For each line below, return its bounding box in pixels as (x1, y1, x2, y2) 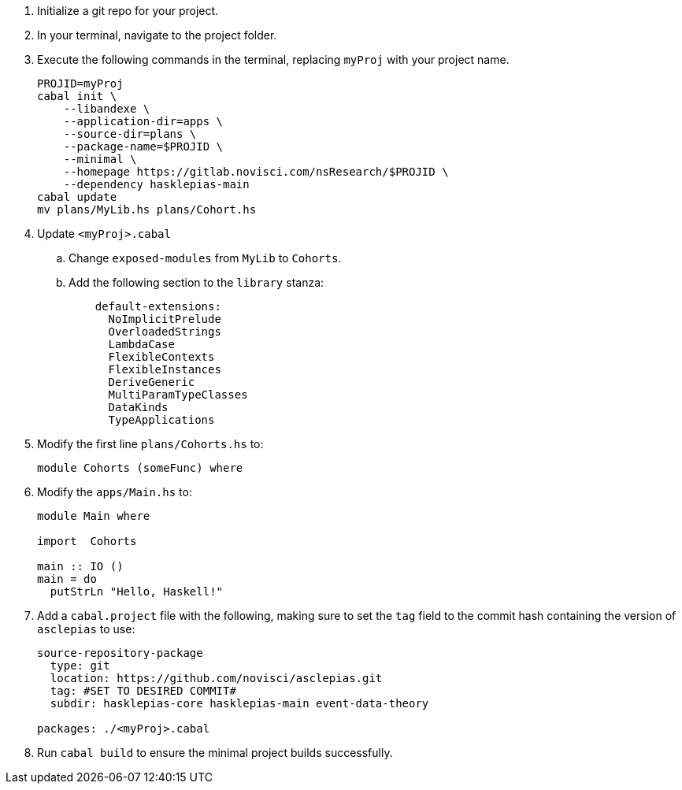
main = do (37, 573, 97, 585)
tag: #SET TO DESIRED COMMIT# (50, 684, 236, 697)
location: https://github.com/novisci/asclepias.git (50, 672, 383, 684)
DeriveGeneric (108, 376, 195, 388)
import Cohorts (37, 535, 137, 547)
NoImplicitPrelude (108, 313, 221, 325)
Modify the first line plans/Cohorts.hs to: (37, 437, 264, 451)
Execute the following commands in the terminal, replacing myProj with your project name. (37, 53, 510, 66)
